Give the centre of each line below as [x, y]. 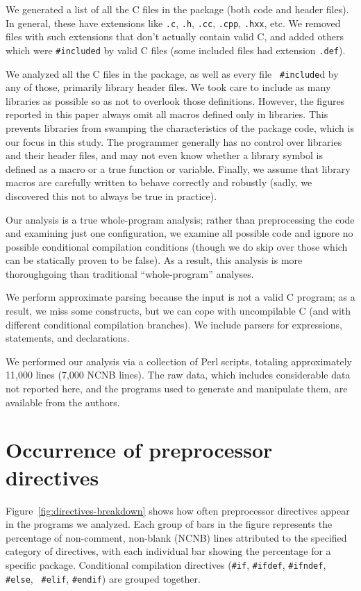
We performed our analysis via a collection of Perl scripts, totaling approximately [179, 361]
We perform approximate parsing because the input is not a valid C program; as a [180, 297]
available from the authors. [63, 402]
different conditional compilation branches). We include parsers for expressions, [174, 324]
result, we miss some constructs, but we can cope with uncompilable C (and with [178, 311]
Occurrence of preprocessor [139, 450]
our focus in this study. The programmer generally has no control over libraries [174, 141]
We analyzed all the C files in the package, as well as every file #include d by [172, 73]
